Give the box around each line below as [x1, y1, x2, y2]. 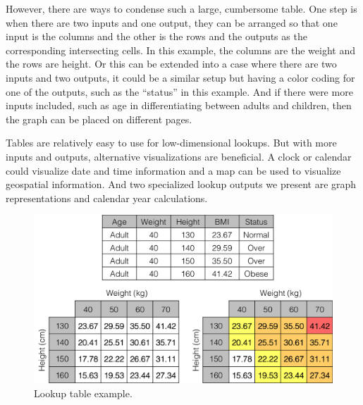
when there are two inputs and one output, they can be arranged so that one [6, 15, 338, 30]
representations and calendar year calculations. [6, 190, 208, 205]
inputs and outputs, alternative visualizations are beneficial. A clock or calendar [6, 149, 352, 163]
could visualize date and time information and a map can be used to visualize [6, 163, 341, 177]
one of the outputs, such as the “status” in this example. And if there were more [6, 84, 353, 99]
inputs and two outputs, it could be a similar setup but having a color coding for [6, 70, 355, 85]
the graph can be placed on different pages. [6, 111, 192, 126]
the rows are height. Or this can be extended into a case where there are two [6, 56, 337, 71]
